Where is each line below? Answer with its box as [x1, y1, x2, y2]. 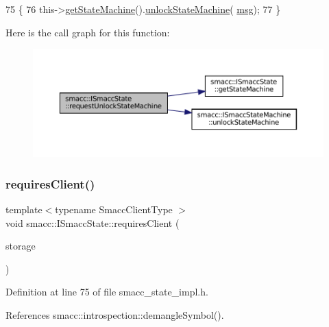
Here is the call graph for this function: [5, 25, 170, 39]
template [5, 202, 42, 217]
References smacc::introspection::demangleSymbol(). [5, 308, 224, 322]
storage [5, 239, 36, 253]
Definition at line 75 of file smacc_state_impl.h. [5, 284, 208, 299]
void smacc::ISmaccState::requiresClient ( [5, 215, 180, 230]
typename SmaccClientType [55, 202, 173, 217]
